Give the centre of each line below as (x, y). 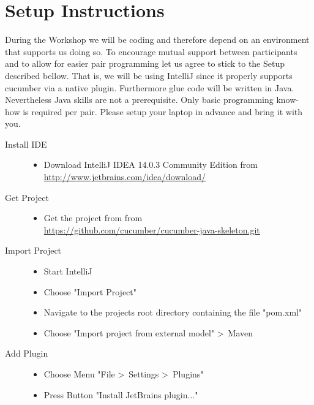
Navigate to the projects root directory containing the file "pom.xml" (173, 312)
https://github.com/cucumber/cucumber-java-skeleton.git (152, 229)
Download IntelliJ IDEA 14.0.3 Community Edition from (151, 165)
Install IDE (26, 144)
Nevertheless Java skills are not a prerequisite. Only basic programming (139, 100)
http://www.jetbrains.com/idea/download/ (125, 177)
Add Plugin (27, 353)
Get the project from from (93, 218)
